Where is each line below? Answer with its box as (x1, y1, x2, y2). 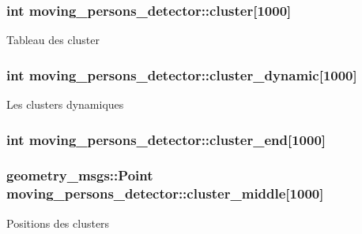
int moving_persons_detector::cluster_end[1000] (6, 129, 326, 149)
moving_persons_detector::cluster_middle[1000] (6, 184, 324, 203)
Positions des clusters (6, 214, 110, 231)
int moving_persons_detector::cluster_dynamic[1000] (6, 65, 357, 84)
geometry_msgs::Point (6, 165, 153, 185)
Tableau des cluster (6, 32, 100, 48)
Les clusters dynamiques (6, 96, 124, 113)
